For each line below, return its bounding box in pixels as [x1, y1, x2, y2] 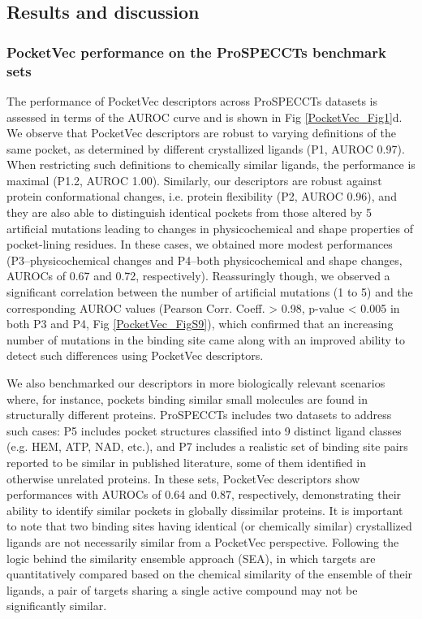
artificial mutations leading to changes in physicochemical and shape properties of [6, 219, 414, 236]
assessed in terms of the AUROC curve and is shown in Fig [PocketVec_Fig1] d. [6, 108, 403, 125]
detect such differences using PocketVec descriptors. [6, 347, 264, 364]
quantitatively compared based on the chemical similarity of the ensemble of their [6, 565, 413, 582]
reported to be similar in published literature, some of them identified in [6, 453, 367, 470]
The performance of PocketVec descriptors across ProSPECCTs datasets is [6, 92, 377, 109]
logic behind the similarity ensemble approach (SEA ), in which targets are [6, 549, 376, 566]
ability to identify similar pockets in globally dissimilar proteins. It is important [6, 501, 403, 518]
